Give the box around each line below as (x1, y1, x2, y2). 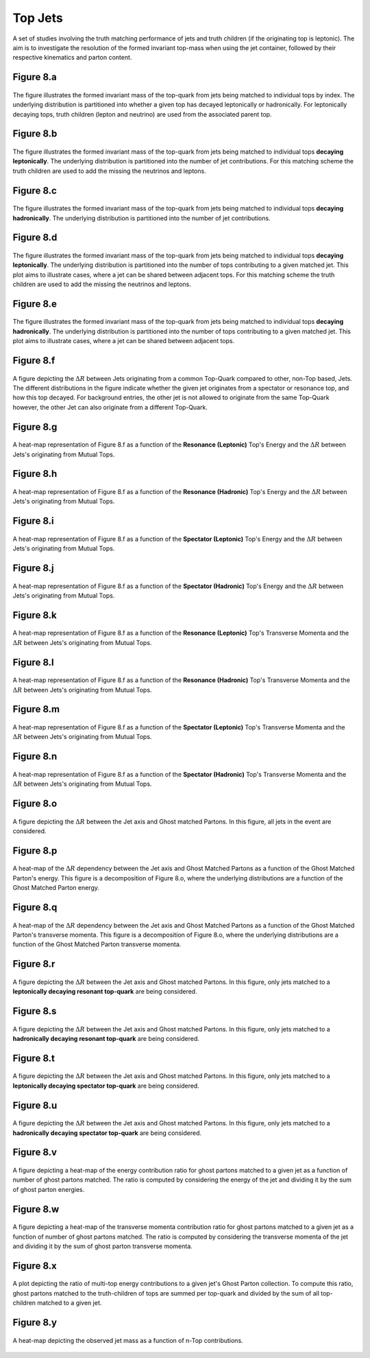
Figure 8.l (12, 656, 54, 668)
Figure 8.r (12, 958, 56, 970)
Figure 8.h (12, 468, 58, 480)
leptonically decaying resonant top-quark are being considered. (12, 987, 198, 996)
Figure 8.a (12, 71, 58, 83)
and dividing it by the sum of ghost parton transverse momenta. (12, 1242, 193, 1250)
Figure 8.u (12, 1099, 58, 1111)
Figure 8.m (12, 703, 60, 715)
